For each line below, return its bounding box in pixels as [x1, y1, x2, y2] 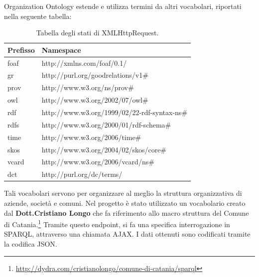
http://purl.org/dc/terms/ [41, 169, 123, 179]
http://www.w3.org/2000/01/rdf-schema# [41, 119, 171, 130]
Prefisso [7, 44, 35, 55]
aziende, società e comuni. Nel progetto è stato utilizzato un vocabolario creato [4, 197, 246, 208]
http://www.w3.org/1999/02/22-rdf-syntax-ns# [41, 107, 188, 117]
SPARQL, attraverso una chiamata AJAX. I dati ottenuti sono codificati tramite [4, 229, 251, 239]
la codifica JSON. [4, 238, 57, 249]
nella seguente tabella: [4, 10, 72, 21]
